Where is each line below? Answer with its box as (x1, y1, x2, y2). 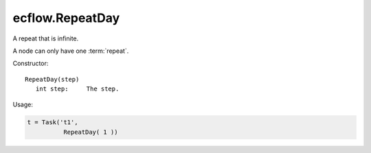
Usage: (12, 100, 34, 108)
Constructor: (12, 59, 49, 68)
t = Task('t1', (27, 119, 78, 126)
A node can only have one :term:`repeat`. (12, 47, 129, 55)
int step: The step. (35, 85, 120, 93)
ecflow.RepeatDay (12, 10, 120, 25)
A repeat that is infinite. (12, 34, 79, 43)
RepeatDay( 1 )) (63, 128, 118, 136)
